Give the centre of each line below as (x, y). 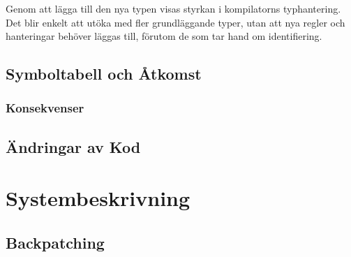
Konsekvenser (45, 108)
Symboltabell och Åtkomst (104, 74)
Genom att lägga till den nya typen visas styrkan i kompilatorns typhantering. (173, 8)
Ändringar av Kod (73, 146)
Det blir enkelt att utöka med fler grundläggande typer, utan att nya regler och (175, 22)
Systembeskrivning (98, 198)
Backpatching (55, 242)
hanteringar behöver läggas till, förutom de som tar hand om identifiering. (164, 36)
